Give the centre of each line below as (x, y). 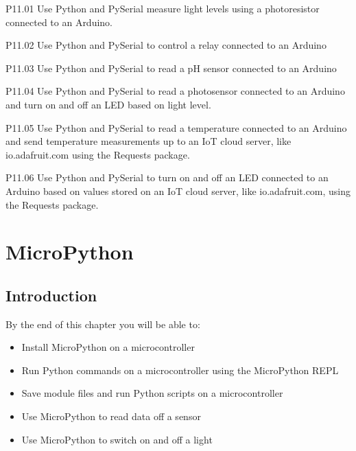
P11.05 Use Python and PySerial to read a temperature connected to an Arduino (176, 127)
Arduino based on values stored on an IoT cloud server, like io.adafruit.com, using (178, 190)
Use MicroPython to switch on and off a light (117, 439)
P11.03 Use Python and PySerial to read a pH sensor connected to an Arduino (171, 68)
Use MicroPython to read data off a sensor (111, 416)
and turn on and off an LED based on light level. (108, 104)
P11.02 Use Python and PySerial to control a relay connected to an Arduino (166, 45)
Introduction (51, 295)
